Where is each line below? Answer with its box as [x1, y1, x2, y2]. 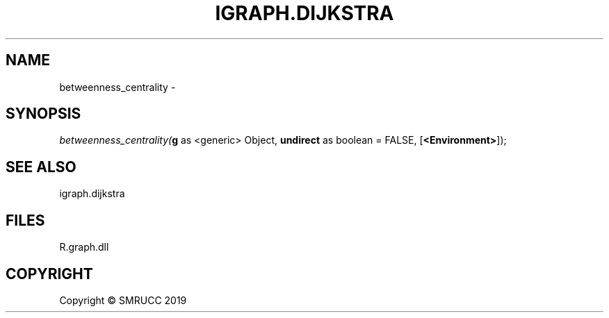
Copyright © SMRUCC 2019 [59, 294, 187, 306]
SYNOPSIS [6, 105, 81, 123]
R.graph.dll [59, 241, 109, 253]
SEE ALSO [6, 158, 76, 176]
